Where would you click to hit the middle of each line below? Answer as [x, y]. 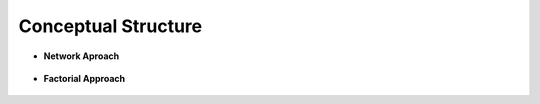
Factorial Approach [84, 78]
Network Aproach [81, 56]
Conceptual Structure [110, 26]
